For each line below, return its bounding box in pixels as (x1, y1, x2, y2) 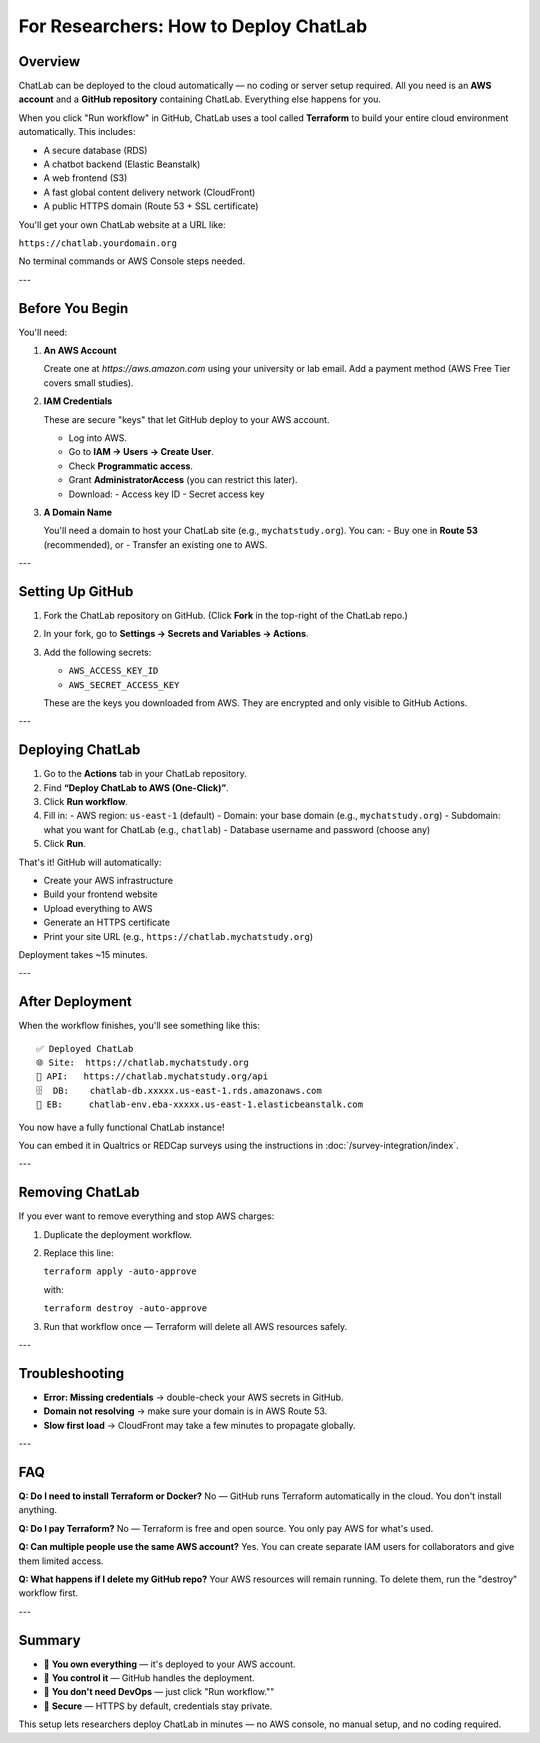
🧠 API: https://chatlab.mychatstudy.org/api (36, 1071, 269, 1082)
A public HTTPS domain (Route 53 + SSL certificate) (43, 200, 259, 212)
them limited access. (18, 1555, 104, 1567)
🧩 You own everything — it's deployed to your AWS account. (43, 1658, 296, 1670)
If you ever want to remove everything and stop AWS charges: (18, 1210, 275, 1222)
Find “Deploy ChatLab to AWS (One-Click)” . (43, 781, 229, 794)
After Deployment (18, 993, 132, 1010)
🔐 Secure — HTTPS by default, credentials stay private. (43, 1700, 273, 1712)
